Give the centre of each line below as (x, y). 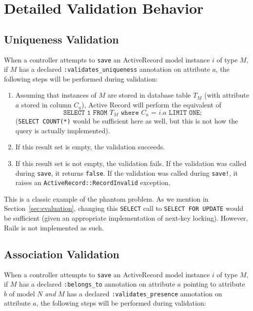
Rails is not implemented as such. (54, 227)
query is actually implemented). (63, 130)
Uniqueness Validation (61, 39)
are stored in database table (149, 95)
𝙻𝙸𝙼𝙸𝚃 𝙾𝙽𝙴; (185, 113)
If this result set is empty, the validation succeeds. (90, 147)
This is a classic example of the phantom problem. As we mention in (106, 198)
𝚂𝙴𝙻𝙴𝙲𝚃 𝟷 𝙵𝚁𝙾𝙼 (86, 113)
